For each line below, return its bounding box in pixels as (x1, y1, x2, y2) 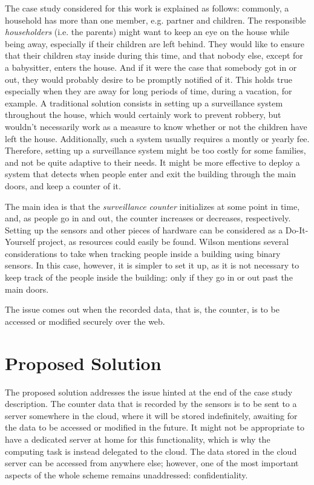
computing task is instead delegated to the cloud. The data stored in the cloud (5, 444, 297, 457)
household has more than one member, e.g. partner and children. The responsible (5, 13, 306, 26)
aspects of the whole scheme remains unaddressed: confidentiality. (5, 468, 248, 481)
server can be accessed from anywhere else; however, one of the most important (5, 457, 299, 469)
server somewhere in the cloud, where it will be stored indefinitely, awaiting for (5, 409, 298, 422)
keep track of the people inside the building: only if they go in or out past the (5, 271, 293, 284)
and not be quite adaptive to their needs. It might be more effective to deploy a (5, 155, 300, 168)
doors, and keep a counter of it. (5, 179, 121, 192)
